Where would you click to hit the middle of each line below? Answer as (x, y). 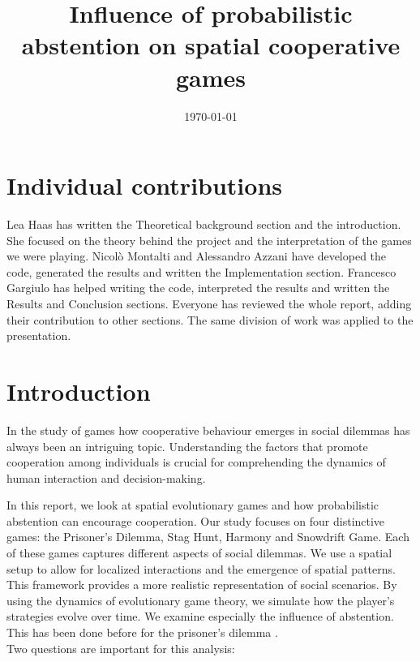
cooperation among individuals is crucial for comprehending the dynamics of (196, 462)
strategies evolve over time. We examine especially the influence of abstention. (200, 616)
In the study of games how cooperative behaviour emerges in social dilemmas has (208, 430)
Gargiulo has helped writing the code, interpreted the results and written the (198, 288)
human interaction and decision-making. (106, 477)
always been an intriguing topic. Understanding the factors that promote (187, 446)
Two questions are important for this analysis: (121, 648)
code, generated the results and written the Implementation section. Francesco (201, 271)
